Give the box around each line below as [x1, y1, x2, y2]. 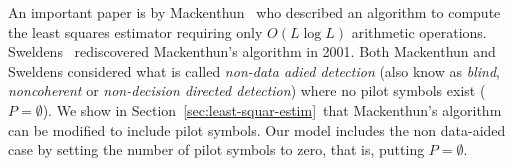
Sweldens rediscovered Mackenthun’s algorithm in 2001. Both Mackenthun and [8, 41, 496, 62]
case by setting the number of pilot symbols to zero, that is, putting [8, 139, 425, 160]
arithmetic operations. [351, 21, 487, 42]
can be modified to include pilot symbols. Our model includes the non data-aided [8, 119, 506, 140]
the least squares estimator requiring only [8, 21, 263, 42]
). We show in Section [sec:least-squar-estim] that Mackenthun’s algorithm [42, 99, 502, 120]
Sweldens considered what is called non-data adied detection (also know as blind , [8, 60, 500, 81]
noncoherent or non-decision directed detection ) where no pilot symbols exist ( [8, 80, 486, 101]
